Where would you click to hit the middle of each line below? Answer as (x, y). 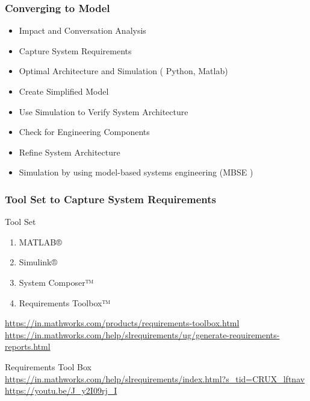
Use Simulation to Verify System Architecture (104, 111)
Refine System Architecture (70, 152)
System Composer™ (56, 282)
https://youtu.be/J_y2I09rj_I (61, 390)
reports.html (28, 346)
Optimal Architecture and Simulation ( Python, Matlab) (123, 71)
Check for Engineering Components (84, 132)
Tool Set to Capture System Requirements (110, 199)
